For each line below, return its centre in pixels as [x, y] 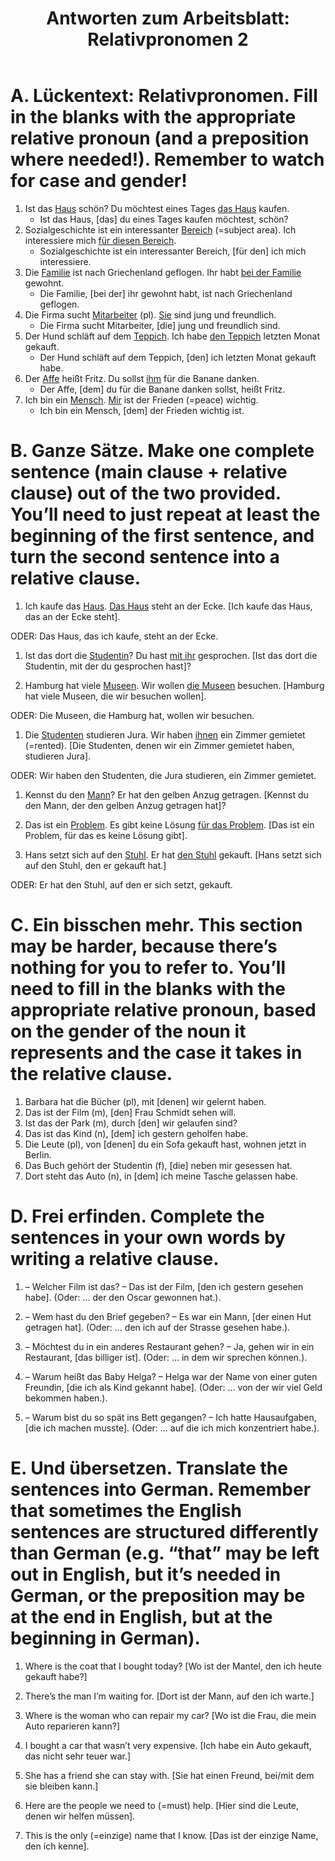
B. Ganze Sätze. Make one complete [162, 451]
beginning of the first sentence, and [162, 536]
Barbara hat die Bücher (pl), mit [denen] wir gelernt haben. [145, 1101]
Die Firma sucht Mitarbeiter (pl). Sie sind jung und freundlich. [150, 314]
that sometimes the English [126, 1510]
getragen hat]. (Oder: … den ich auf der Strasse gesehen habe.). [157, 1327]
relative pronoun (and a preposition [160, 138]
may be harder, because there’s [144, 946]
